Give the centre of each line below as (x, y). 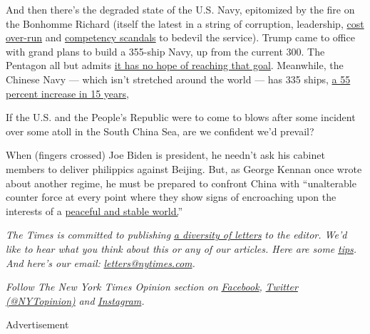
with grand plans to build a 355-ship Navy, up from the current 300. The (165, 51)
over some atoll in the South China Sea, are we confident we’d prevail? (160, 131)
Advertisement (37, 324)
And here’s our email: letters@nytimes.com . (101, 262)
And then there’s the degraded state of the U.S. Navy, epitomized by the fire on (180, 9)
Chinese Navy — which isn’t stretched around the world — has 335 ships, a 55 (178, 79)
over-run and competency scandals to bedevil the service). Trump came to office (180, 37)
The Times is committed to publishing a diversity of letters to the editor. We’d (176, 235)
